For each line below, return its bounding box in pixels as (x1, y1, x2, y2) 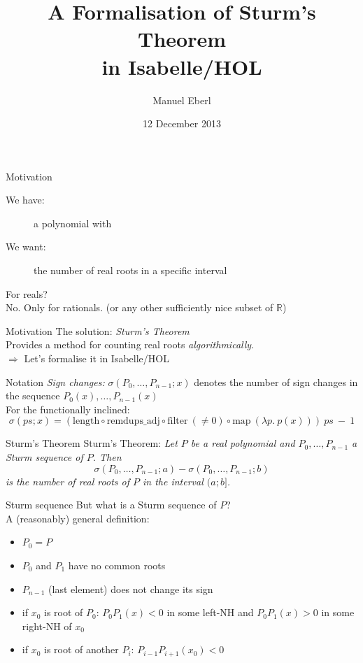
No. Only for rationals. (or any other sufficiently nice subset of (6, 300, 273, 315)
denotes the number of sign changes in (194, 374, 358, 389)
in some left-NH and (166, 605, 254, 620)
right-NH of (22, 618, 72, 633)
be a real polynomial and (190, 436, 295, 450)
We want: (6, 239, 46, 254)
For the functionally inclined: (6, 401, 130, 416)
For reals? (6, 286, 48, 301)
